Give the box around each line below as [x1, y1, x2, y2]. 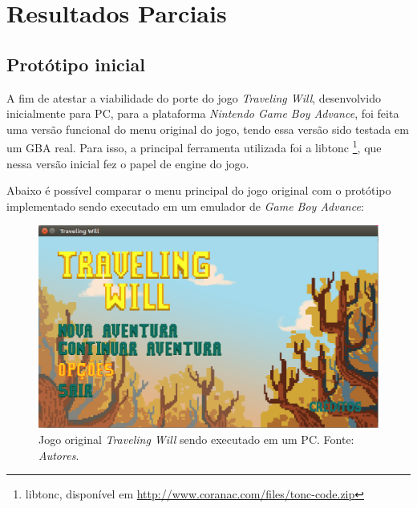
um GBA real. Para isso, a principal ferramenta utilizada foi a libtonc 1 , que [6, 137, 382, 156]
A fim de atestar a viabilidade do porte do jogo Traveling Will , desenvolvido [6, 89, 381, 106]
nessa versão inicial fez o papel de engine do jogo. [6, 155, 249, 171]
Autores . [38, 446, 79, 463]
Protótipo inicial [6, 51, 145, 76]
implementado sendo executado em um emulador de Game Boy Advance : [6, 197, 364, 214]
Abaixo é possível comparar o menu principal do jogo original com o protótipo [6, 182, 391, 199]
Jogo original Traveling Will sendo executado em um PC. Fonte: [38, 430, 354, 447]
